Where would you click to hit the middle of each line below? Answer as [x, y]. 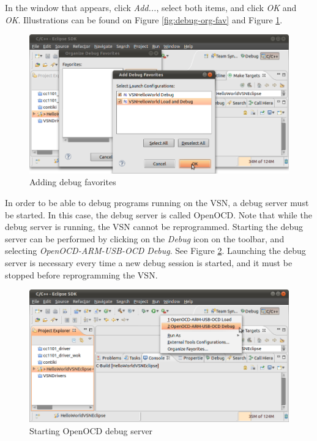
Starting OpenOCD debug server [91, 430]
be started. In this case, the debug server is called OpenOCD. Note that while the [158, 214]
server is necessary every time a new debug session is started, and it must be [149, 262]
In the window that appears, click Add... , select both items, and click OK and [151, 7]
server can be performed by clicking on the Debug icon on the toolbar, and [145, 238]
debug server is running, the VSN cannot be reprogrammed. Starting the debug [154, 227]
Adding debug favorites [73, 182]
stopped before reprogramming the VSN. [81, 274]
